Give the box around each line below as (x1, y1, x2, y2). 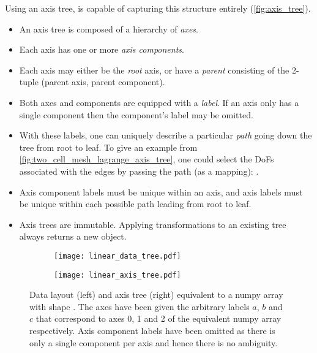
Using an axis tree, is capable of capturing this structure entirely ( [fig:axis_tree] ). (5, 2, 311, 14)
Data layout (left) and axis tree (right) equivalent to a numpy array (29, 288, 283, 301)
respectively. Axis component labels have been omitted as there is (29, 324, 275, 336)
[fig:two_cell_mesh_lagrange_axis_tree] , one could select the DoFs (19, 153, 274, 165)
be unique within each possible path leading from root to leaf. (19, 197, 252, 210)
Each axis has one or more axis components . (19, 43, 184, 56)
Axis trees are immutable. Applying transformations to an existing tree (19, 218, 286, 230)
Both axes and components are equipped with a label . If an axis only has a (19, 96, 299, 108)
